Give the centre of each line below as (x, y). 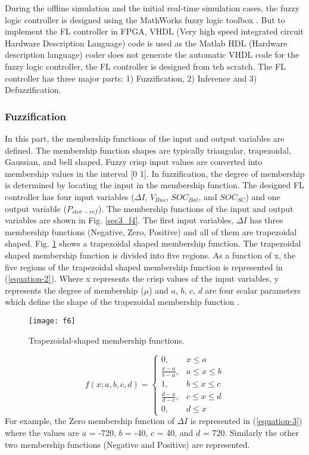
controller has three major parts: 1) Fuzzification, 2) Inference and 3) (131, 78)
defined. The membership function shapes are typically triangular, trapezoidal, (148, 150)
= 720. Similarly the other (251, 433)
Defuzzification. (33, 90)
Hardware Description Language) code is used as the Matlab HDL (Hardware (146, 43)
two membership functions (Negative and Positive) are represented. (127, 444)
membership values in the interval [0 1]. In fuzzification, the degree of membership (155, 173)
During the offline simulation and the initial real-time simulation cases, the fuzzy (152, 8)
